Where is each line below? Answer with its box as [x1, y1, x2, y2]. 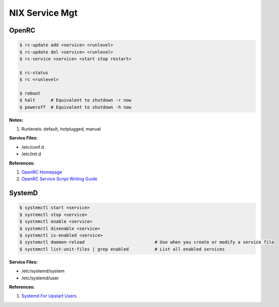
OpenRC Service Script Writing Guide [21, 176, 98, 182]
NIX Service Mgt [9, 7, 78, 18]
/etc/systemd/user [21, 275, 59, 281]
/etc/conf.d [21, 144, 44, 150]
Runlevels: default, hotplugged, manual [21, 126, 101, 132]
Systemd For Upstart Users [21, 293, 77, 299]
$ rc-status [19, 69, 49, 75]
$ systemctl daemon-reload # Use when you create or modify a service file [19, 239, 275, 245]
